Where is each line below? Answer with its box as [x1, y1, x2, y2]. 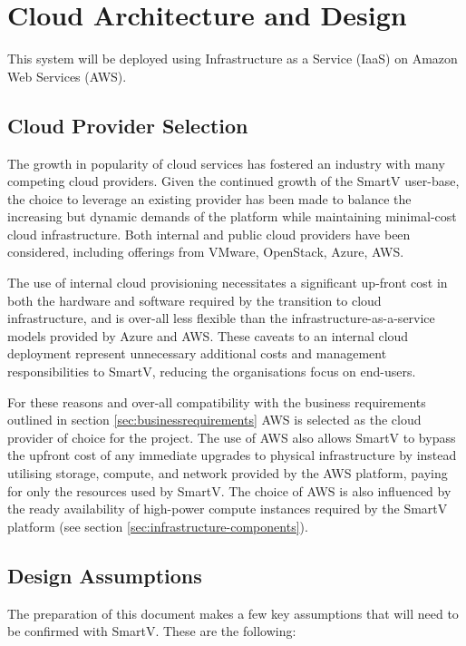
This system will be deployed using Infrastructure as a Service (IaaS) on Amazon [7, 49, 458, 68]
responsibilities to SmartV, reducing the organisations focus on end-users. [7, 362, 416, 381]
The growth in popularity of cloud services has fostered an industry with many [7, 153, 445, 172]
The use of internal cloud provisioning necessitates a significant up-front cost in [7, 273, 448, 292]
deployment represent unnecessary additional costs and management [7, 344, 387, 363]
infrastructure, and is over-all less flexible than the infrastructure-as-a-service [7, 308, 435, 328]
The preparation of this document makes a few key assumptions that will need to [7, 603, 459, 622]
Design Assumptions [7, 561, 202, 589]
